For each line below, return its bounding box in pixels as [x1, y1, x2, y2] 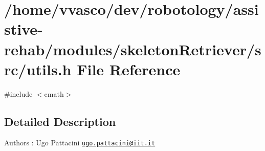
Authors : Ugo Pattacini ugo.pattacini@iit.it [4, 137, 156, 148]
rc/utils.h [4, 58, 72, 79]
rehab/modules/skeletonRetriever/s [4, 38, 261, 59]
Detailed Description [4, 113, 116, 129]
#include [4, 88, 33, 99]
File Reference [77, 58, 181, 79]
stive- [4, 18, 43, 39]
